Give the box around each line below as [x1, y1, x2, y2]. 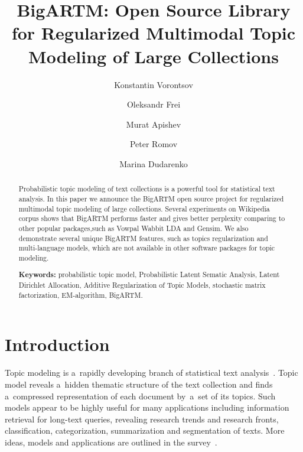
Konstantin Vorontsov [114, 78, 193, 90]
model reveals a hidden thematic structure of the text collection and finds [5, 378, 273, 390]
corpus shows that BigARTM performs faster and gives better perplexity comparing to [18, 213, 285, 223]
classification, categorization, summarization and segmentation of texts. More [5, 424, 285, 437]
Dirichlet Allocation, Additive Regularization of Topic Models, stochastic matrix [18, 280, 266, 290]
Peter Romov [129, 138, 178, 150]
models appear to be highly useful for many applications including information [5, 401, 289, 414]
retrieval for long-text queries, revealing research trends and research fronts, [5, 412, 279, 425]
